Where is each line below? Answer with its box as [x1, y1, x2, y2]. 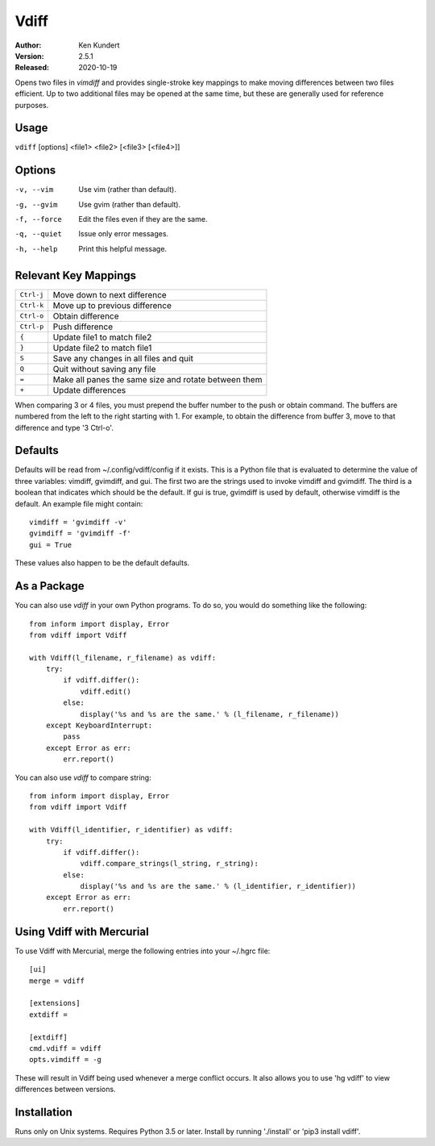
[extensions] [29, 998, 81, 1008]
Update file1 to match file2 [52, 331, 152, 343]
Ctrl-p [19, 323, 44, 331]
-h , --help [14, 244, 58, 253]
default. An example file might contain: [14, 498, 143, 508]
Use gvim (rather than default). [78, 199, 181, 209]
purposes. [14, 100, 49, 110]
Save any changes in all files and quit [52, 352, 193, 364]
